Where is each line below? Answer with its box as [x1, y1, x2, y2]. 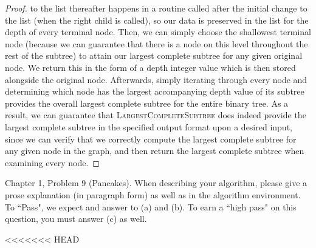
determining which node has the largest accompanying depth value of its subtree [5, 85, 304, 98]
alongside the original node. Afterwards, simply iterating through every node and [5, 73, 307, 85]
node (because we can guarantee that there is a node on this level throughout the [5, 37, 308, 50]
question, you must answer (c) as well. [5, 212, 147, 225]
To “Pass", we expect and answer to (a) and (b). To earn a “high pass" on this [5, 200, 297, 213]
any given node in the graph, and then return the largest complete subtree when [5, 144, 304, 157]
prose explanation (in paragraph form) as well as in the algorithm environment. [5, 188, 301, 201]
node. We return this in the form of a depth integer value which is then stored [5, 61, 296, 73]
